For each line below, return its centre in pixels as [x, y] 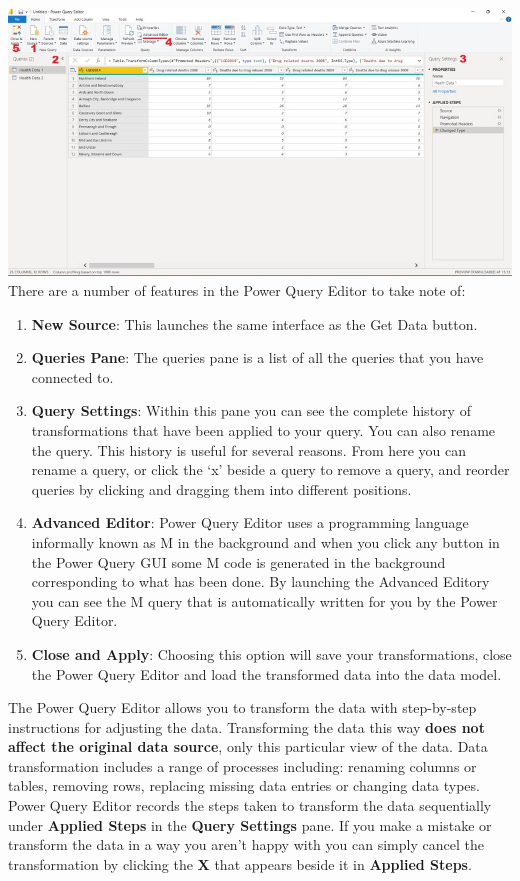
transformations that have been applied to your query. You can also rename [263, 429]
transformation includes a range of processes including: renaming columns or [242, 765]
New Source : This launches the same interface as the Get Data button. [254, 323]
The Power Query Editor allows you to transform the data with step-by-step [242, 707]
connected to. [72, 376]
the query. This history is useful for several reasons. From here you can [249, 449]
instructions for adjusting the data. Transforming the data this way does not [246, 726]
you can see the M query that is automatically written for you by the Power [264, 600]
